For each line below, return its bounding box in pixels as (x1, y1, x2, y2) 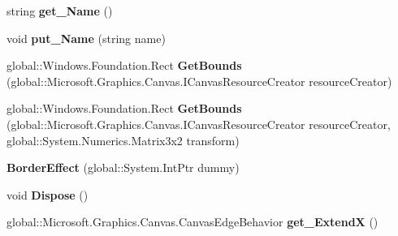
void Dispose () (6, 186, 89, 203)
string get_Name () (6, 2, 113, 19)
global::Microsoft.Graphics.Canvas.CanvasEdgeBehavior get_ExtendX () (6, 213, 379, 230)
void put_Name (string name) (6, 29, 166, 46)
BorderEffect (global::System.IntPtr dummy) (6, 159, 240, 176)
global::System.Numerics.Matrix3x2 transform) (6, 131, 240, 148)
